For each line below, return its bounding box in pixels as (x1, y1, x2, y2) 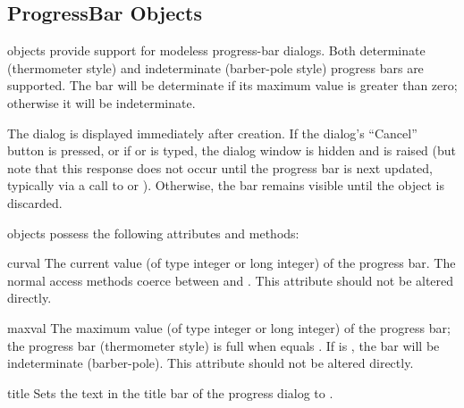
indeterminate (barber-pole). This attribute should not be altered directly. (7, 354, 414, 372)
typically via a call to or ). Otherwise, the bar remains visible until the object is (7, 176, 444, 195)
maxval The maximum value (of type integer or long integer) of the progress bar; (7, 318, 451, 337)
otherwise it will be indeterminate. (7, 93, 196, 112)
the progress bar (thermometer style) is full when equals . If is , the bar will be (7, 336, 440, 354)
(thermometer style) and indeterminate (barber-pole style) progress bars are (7, 58, 424, 77)
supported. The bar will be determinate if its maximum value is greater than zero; (7, 76, 458, 95)
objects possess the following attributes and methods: (7, 223, 299, 242)
